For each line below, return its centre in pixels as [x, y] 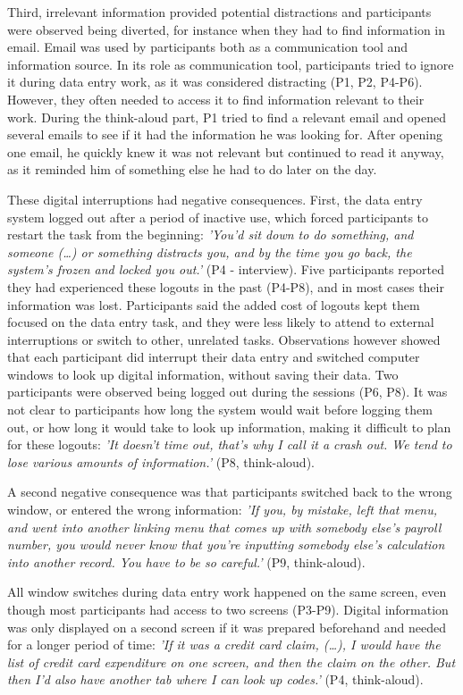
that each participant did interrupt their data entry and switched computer [214, 357]
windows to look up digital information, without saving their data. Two [203, 374]
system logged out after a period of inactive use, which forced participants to [218, 217]
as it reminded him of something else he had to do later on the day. [192, 169]
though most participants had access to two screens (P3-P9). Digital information [228, 609]
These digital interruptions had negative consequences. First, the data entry [215, 199]
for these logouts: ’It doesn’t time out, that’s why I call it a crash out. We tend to [230, 444]
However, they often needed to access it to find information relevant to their [216, 99]
